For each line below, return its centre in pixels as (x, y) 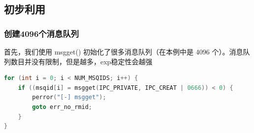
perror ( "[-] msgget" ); (69, 97)
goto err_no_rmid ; (62, 107)
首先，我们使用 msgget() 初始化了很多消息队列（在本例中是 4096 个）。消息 (124, 52)
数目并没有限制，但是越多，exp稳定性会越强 (81, 61)
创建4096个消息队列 (42, 33)
